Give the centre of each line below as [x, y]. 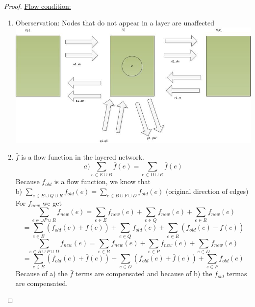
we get [52, 202]
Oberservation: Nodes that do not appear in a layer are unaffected [115, 22]
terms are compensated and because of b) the [144, 273]
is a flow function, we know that [102, 181]
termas [237, 273]
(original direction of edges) [207, 191]
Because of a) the [41, 273]
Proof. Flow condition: [38, 6]
